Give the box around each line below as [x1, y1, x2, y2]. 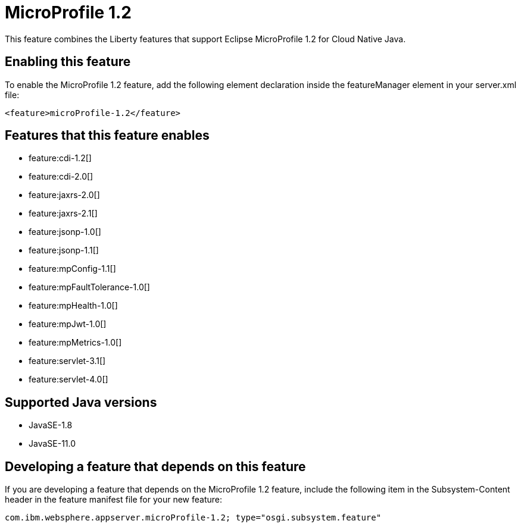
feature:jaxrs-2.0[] [29, 190, 100, 200]
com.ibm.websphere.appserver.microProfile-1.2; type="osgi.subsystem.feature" [5, 513, 382, 523]
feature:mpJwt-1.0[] [29, 319, 107, 330]
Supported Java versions [5, 394, 157, 410]
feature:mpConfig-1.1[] [29, 263, 116, 274]
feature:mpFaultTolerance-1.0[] [29, 282, 150, 293]
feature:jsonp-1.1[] [29, 245, 99, 256]
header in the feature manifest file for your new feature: [5, 494, 223, 505]
